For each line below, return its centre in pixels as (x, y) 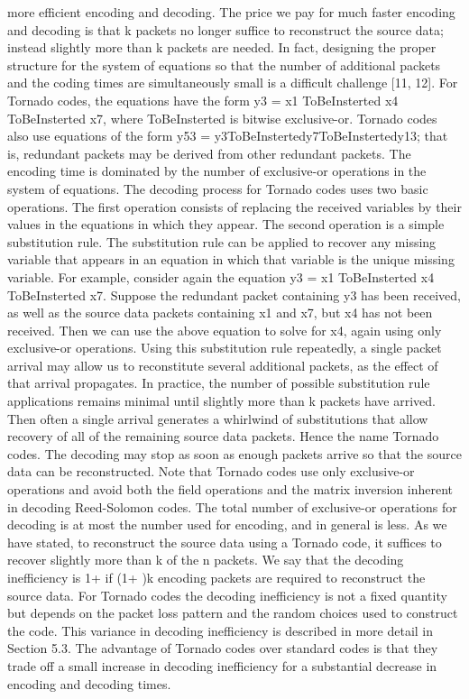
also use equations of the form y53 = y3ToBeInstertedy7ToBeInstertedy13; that (228, 136)
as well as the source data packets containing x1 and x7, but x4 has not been (220, 313)
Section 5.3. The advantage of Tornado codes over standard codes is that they (223, 648)
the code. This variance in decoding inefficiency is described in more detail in (221, 630)
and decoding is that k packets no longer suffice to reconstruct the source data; (225, 29)
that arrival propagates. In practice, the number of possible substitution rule (219, 383)
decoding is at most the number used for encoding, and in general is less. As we (227, 524)
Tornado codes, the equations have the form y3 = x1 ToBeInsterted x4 (203, 100)
